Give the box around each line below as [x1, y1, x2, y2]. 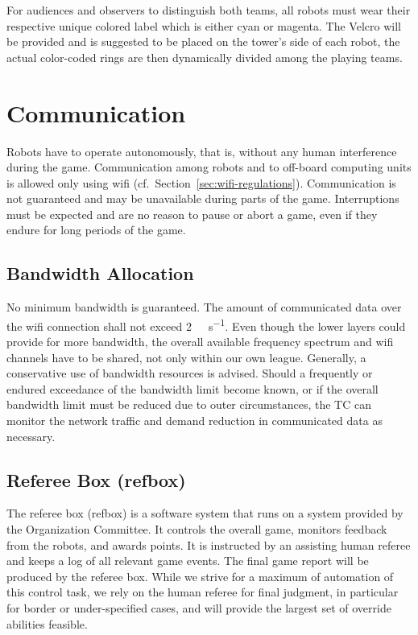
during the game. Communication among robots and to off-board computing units [6, 159, 412, 175]
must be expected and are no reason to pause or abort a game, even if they [6, 205, 378, 222]
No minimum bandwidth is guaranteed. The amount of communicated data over [6, 299, 402, 315]
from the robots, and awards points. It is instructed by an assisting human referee [6, 536, 411, 553]
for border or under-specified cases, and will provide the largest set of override [6, 600, 391, 616]
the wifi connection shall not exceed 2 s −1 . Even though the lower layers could [6, 315, 406, 334]
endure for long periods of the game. [6, 221, 186, 238]
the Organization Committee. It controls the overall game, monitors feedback [6, 521, 387, 538]
